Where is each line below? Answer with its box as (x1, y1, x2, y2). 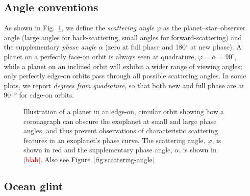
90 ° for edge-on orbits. (4, 90, 74, 100)
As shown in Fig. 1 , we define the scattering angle (4, 23, 154, 33)
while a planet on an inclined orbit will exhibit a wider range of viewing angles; (4, 61, 242, 71)
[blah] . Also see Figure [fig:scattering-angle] (24, 154, 154, 164)
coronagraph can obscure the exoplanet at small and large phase (24, 116, 217, 126)
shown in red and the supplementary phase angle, (24, 145, 173, 155)
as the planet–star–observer (163, 23, 246, 33)
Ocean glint (4, 178, 63, 193)
